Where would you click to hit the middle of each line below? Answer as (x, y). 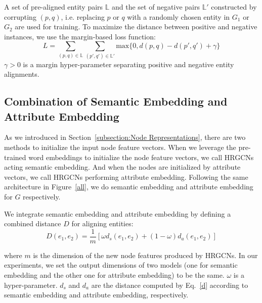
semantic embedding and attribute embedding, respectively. (96, 295)
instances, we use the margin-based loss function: (80, 36)
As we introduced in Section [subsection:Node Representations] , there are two (125, 137)
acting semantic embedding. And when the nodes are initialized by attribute (122, 167)
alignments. (22, 74)
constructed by (234, 7)
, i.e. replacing (83, 16)
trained (15, 157)
